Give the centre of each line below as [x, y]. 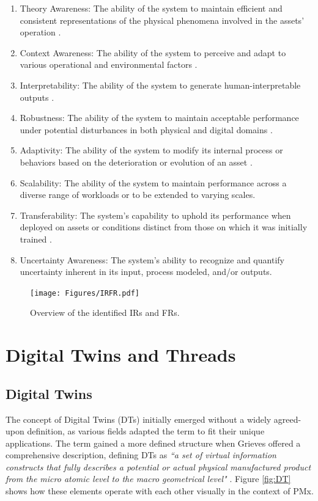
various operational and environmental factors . [109, 64]
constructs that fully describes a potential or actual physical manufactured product [158, 466]
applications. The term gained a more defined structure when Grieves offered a [153, 443]
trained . [36, 239]
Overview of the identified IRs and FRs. [105, 313]
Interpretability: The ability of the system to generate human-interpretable [160, 85]
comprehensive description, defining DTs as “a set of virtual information [141, 455]
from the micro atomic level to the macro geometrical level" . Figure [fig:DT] [148, 479]
